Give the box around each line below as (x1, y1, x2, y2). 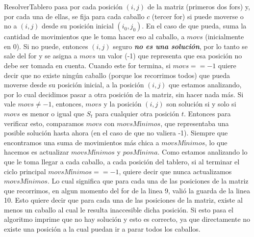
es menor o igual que (22, 108, 84, 118)
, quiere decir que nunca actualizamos (119, 166, 232, 176)
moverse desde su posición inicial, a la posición (4, 79, 144, 90)
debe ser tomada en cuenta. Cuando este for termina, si (4, 60, 171, 70)
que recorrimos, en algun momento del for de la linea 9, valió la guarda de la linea (4, 185, 250, 195)
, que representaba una (160, 118, 229, 128)
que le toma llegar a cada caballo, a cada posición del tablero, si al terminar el (4, 156, 240, 166)
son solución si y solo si (166, 99, 236, 109)
